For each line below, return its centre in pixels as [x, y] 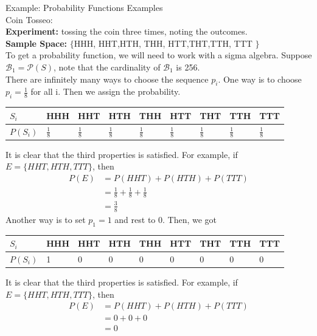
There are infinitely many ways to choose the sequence [107, 79]
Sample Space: [37, 43]
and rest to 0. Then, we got [166, 219]
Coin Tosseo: [29, 19]
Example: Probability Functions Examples [84, 7]
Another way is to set [46, 219]
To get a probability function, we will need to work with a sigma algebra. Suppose [159, 55]
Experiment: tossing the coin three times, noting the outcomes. [127, 31]
